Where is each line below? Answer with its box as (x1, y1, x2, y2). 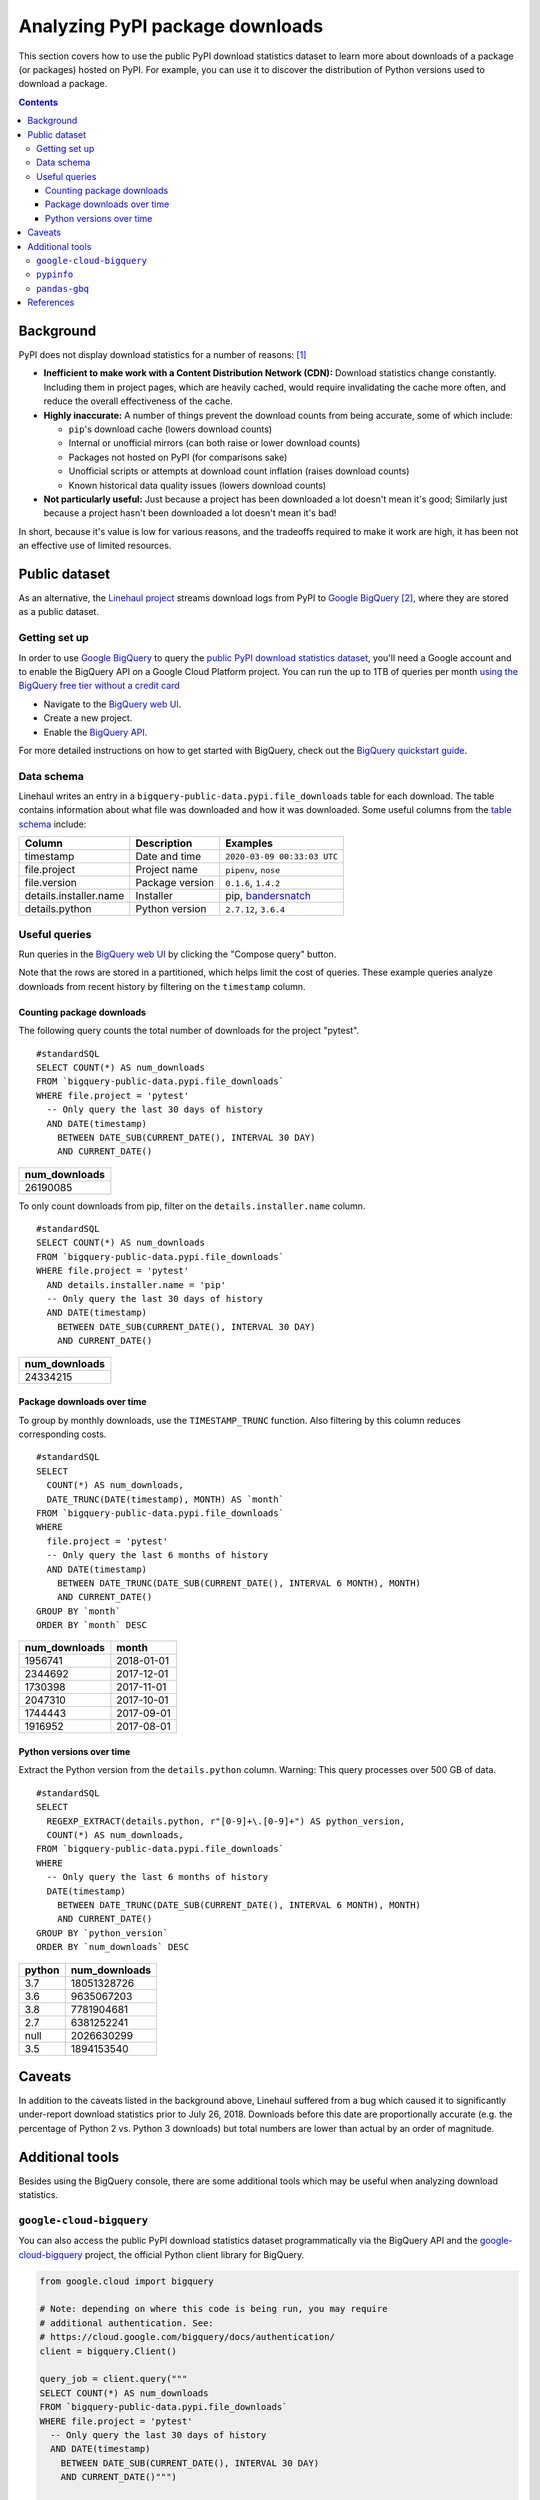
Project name (135, 863, 199, 877)
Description (135, 836, 193, 850)
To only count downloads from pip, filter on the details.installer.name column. (18, 1200, 366, 1212)
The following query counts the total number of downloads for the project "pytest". (18, 1025, 360, 1037)
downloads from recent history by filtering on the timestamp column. (18, 980, 306, 992)
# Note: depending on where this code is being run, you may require (39, 2303, 388, 2315)
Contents (18, 96, 59, 108)
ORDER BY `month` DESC (36, 1620, 148, 1631)
